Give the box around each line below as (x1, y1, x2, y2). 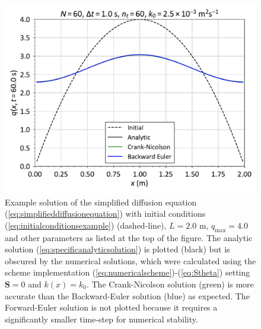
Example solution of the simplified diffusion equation (5, 195, 197, 208)
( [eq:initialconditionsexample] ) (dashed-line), (5, 219, 167, 231)
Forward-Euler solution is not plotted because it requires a (5, 301, 218, 314)
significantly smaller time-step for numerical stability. (5, 312, 198, 325)
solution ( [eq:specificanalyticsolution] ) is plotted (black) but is (5, 243, 230, 255)
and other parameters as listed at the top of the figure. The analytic (5, 231, 253, 243)
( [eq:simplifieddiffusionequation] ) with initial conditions (5, 207, 206, 220)
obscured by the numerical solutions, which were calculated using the (5, 254, 256, 267)
